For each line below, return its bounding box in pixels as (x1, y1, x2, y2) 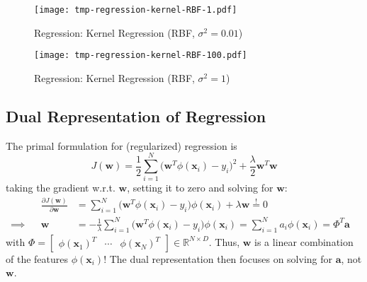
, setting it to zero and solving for (127, 180, 273, 195)
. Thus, (208, 234, 240, 249)
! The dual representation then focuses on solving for (103, 251, 332, 266)
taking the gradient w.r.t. (6, 180, 115, 195)
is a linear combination (254, 234, 354, 249)
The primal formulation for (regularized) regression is (6, 138, 237, 153)
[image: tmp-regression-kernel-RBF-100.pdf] (34, 50, 247, 61)
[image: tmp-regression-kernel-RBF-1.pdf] (34, 5, 237, 15)
